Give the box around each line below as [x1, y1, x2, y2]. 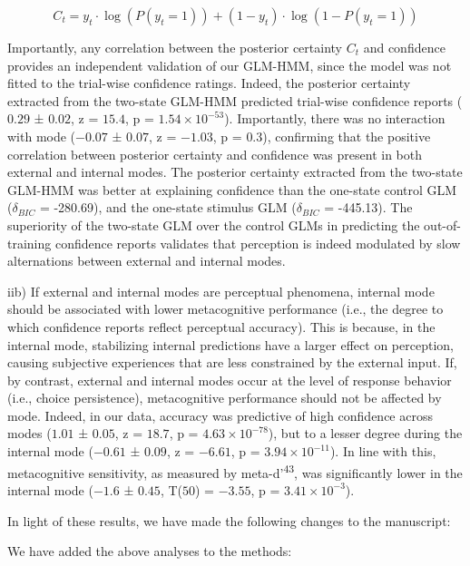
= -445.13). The [324, 198, 413, 217]
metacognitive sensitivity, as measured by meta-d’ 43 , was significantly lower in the [7, 460, 463, 482]
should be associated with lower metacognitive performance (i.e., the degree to [7, 299, 444, 318]
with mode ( [7, 126, 76, 145]
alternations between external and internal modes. [7, 251, 286, 270]
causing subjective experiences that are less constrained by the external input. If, [7, 353, 457, 372]
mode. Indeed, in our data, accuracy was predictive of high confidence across [7, 405, 433, 424]
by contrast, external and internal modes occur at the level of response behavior [7, 370, 452, 389]
